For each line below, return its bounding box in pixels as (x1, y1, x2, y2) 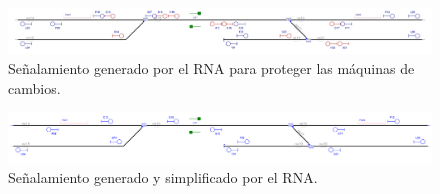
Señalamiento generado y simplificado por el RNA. (8, 166, 318, 187)
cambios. (8, 77, 61, 98)
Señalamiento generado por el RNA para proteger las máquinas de (8, 58, 415, 78)
